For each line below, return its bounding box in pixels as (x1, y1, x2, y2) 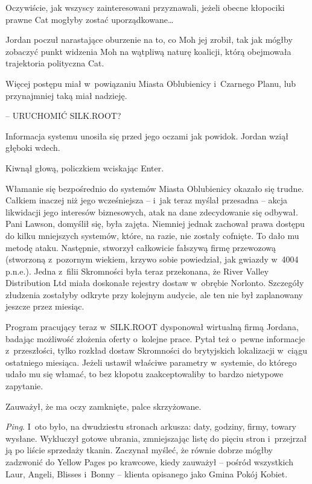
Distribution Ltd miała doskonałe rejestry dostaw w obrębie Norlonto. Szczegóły (5, 276, 304, 289)
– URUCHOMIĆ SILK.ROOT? (5, 109, 121, 122)
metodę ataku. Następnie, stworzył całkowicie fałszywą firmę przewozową (5, 241, 276, 253)
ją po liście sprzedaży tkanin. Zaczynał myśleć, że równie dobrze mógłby (5, 444, 273, 456)
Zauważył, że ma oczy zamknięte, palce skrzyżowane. (5, 400, 202, 412)
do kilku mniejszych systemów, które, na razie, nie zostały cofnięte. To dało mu (5, 229, 299, 241)
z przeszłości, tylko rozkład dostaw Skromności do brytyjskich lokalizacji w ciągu (5, 344, 307, 357)
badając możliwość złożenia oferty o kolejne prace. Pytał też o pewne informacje (5, 332, 305, 345)
